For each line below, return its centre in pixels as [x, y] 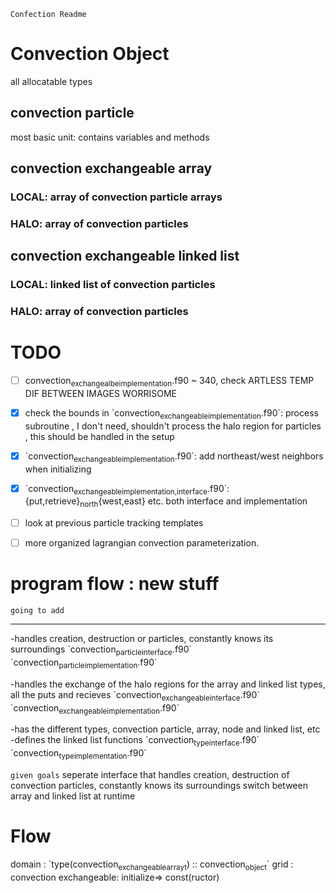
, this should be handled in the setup [99, 436]
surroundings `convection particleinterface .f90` [101, 650]
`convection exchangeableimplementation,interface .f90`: [127, 489]
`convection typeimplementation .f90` [78, 754]
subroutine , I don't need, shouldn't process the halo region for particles [173, 426]
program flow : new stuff [115, 584]
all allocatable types [51, 81]
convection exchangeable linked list [125, 256]
